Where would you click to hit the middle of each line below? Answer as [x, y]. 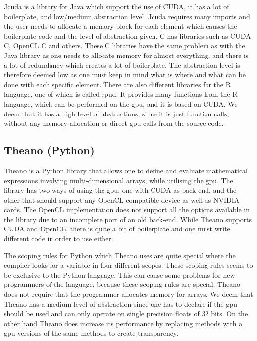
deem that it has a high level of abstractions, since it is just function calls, [117, 113]
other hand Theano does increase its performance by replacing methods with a [123, 323]
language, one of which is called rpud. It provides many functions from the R [121, 94]
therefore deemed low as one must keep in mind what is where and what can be [125, 75]
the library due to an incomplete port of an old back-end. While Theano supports [128, 219]
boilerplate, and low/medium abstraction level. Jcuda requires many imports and [127, 16]
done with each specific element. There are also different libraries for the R [117, 84]
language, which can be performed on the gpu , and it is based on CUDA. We [121, 103]
